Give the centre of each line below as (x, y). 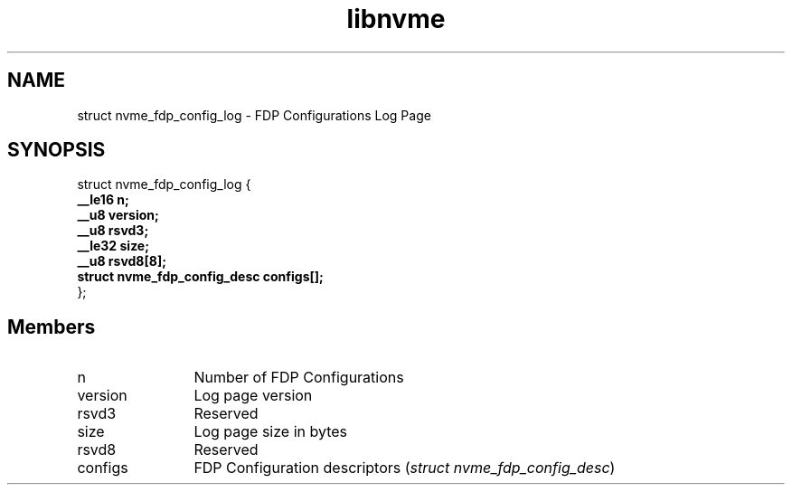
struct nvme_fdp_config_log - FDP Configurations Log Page (254, 115)
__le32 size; (113, 246)
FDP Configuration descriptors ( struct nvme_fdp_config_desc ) (405, 468)
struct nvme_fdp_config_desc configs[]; (200, 277)
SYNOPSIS (57, 150)
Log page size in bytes (271, 432)
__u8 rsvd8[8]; (122, 261)
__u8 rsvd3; (113, 231)
